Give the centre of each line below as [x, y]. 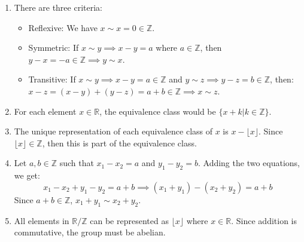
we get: [27, 175]
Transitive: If [52, 79]
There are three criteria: [58, 7]
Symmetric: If [54, 48]
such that [77, 163]
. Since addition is [264, 220]
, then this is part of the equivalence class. [119, 143]
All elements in [42, 220]
